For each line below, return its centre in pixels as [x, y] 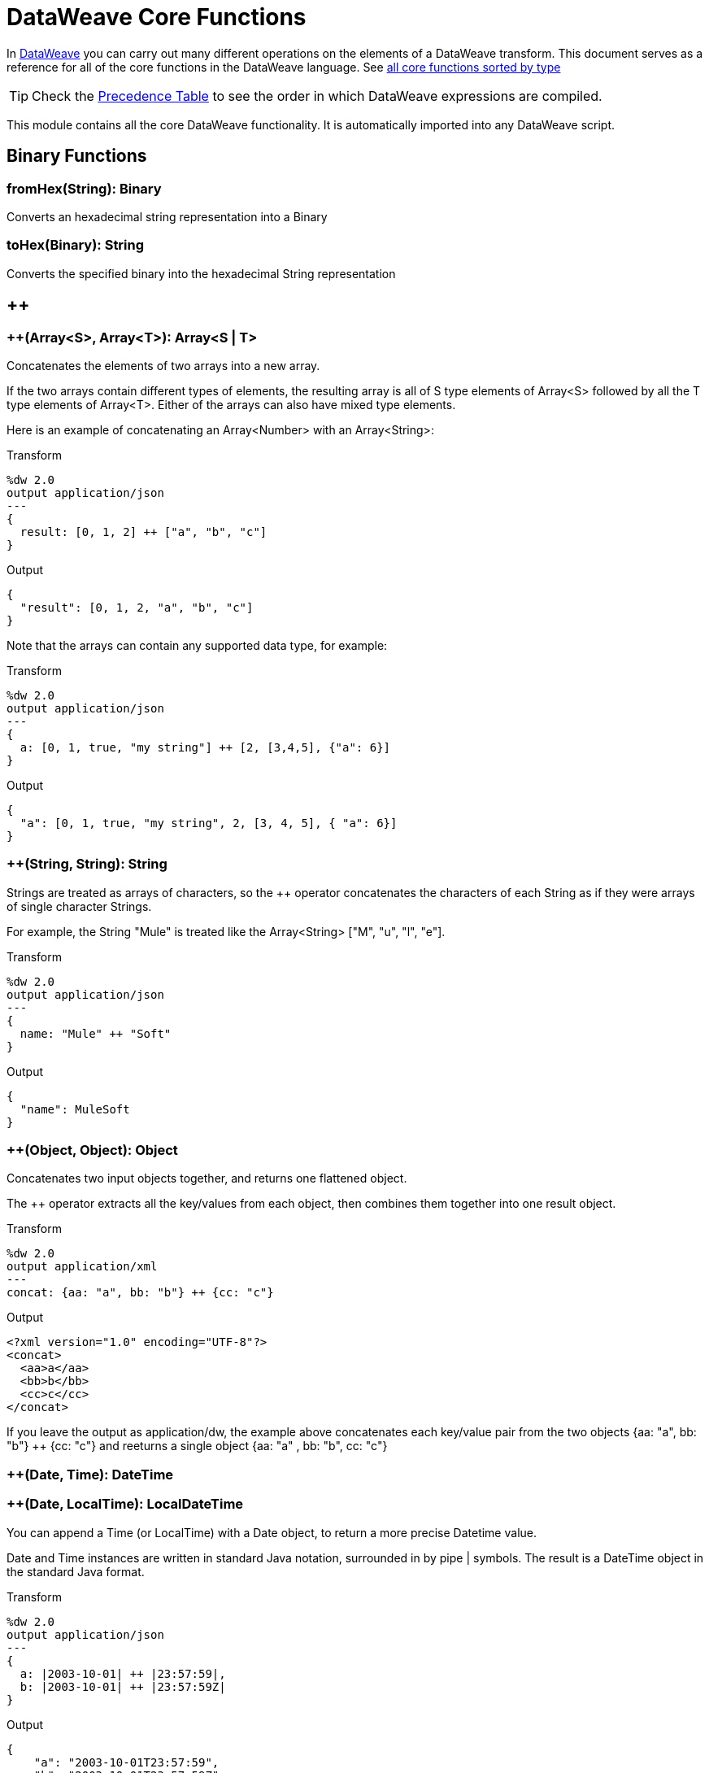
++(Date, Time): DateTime [90, 1474]
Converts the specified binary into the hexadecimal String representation [201, 273]
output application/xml [82, 1267]
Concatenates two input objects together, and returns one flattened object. [207, 1178]
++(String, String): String [87, 864]
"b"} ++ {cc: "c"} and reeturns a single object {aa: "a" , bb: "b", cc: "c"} [197, 1446]
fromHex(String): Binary [84, 188]
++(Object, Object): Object [92, 1150]
